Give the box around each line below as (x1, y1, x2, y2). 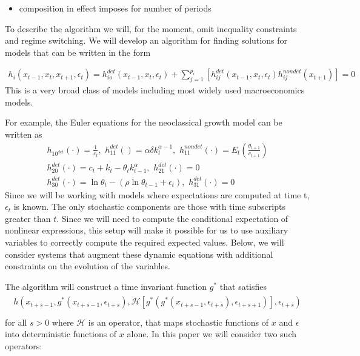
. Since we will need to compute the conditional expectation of (56, 212, 288, 224)
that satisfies (219, 280, 267, 292)
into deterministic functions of (5, 327, 117, 340)
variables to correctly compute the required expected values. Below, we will (5, 236, 284, 249)
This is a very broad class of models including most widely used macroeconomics (5, 84, 305, 96)
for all (5, 315, 27, 328)
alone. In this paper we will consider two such (127, 327, 297, 340)
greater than (5, 212, 51, 224)
